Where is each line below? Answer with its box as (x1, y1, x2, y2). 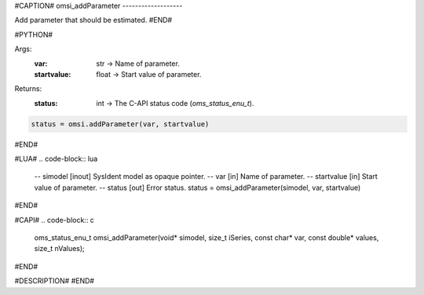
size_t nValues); (34, 244, 86, 253)
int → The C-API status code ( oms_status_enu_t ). (96, 98, 254, 107)
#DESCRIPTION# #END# (14, 276, 94, 286)
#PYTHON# (14, 30, 53, 39)
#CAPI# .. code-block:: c (14, 215, 94, 224)
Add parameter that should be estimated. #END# (14, 16, 173, 25)
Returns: (14, 84, 42, 93)
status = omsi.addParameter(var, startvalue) (31, 119, 210, 129)
